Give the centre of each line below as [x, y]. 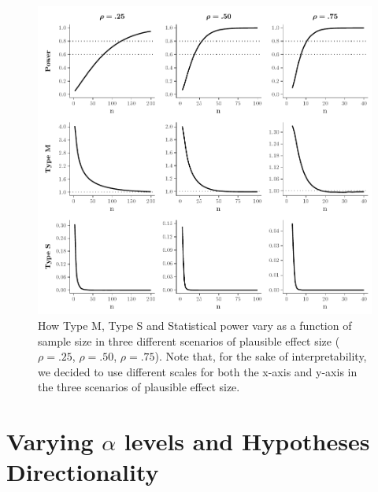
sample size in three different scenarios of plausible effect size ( [189, 340]
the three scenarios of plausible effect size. [139, 387]
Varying [50, 441]
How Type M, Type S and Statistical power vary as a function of [195, 325]
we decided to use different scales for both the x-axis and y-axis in [198, 371]
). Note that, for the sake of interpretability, [261, 356]
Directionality [83, 472]
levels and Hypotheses [247, 441]
